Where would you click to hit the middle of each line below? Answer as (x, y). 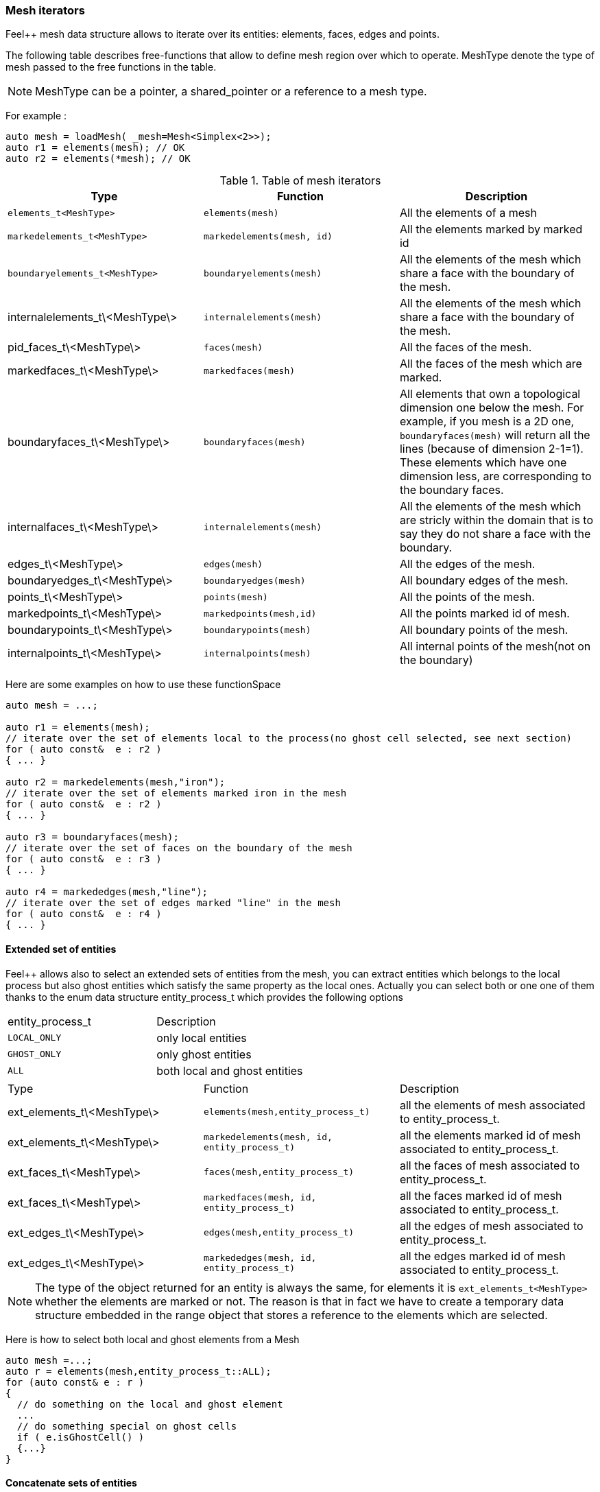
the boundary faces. (452, 490)
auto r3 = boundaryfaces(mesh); (92, 837)
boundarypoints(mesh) (257, 630)
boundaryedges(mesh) (254, 580)
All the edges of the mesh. (467, 564)
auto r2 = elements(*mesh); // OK (98, 159)
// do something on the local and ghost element (150, 1404)
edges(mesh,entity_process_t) (279, 1233)
